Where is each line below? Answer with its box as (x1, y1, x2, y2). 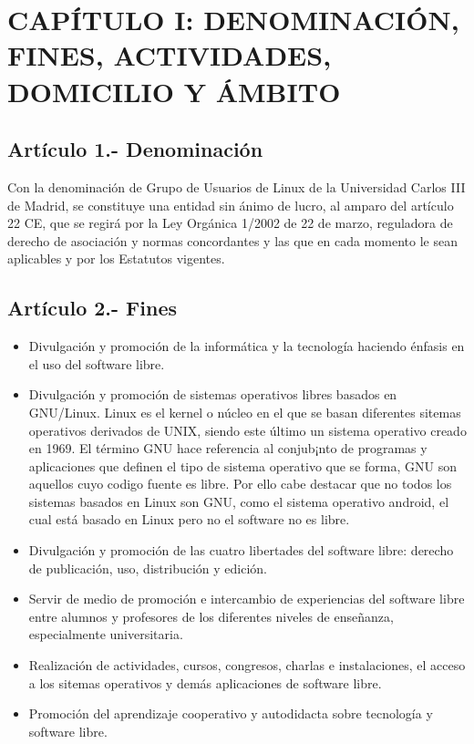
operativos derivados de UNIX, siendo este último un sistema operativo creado (28, 420, 467, 439)
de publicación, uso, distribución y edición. (28, 558, 267, 577)
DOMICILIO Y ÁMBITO (7, 72, 341, 109)
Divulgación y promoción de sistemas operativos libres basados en (28, 385, 397, 404)
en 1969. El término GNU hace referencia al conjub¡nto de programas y (28, 439, 428, 458)
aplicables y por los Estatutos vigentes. (7, 249, 225, 268)
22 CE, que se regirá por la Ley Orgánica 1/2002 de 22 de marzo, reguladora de (7, 213, 453, 232)
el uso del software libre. (28, 354, 165, 373)
